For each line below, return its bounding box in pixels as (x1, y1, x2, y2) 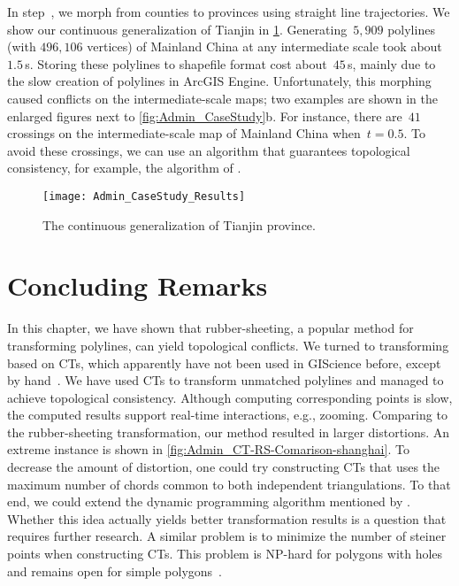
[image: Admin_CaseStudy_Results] (42, 189, 246, 203)
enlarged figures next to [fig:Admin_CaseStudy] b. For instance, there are (7, 106, 402, 125)
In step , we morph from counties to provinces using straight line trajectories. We (7, 3, 450, 20)
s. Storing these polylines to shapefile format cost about (25, 54, 327, 73)
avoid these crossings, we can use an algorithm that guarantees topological (7, 141, 410, 159)
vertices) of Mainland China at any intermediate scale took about (87, 37, 442, 56)
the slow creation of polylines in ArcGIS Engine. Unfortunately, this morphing (7, 72, 432, 90)
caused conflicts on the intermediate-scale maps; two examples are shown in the (7, 89, 438, 107)
